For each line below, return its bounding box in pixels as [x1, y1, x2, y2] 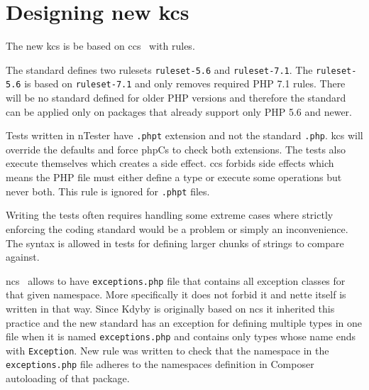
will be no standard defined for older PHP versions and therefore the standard [6, 90, 346, 105]
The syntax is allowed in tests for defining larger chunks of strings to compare [6, 235, 344, 250]
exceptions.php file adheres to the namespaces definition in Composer [6, 357, 314, 372]
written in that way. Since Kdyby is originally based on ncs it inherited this [6, 300, 335, 315]
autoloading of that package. [6, 371, 130, 386]
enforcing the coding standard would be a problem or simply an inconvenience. [6, 221, 348, 236]
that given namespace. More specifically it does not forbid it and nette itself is [6, 287, 346, 302]
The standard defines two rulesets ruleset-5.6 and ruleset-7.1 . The [6, 62, 313, 77]
